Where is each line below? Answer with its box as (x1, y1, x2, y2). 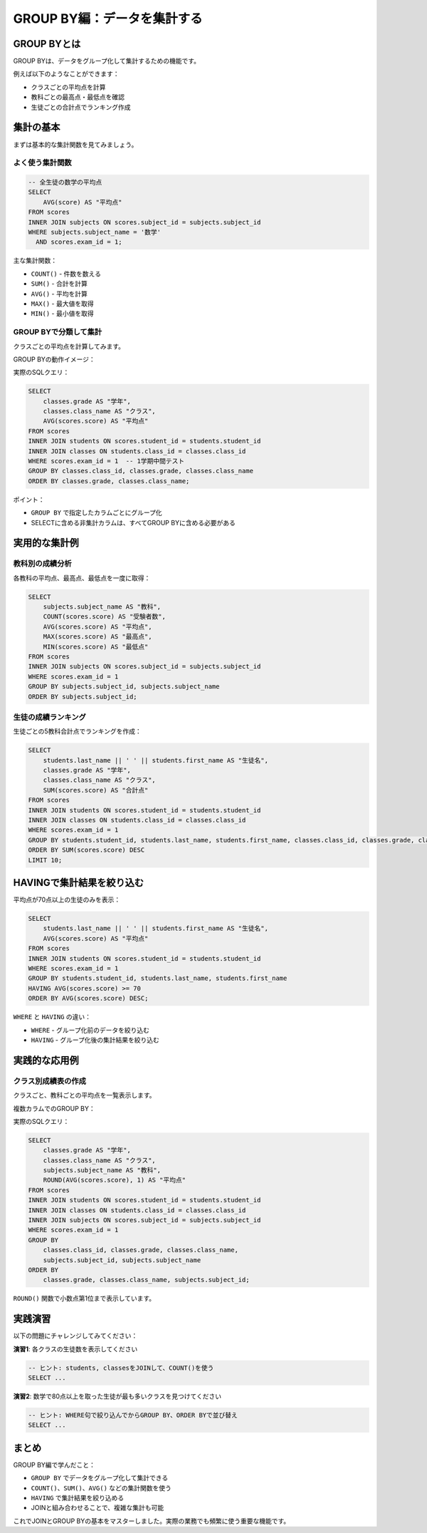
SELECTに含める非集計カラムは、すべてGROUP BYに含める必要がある (31, 518, 236, 527)
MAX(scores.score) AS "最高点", (43, 633, 152, 641)
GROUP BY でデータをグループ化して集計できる (31, 1474, 169, 1482)
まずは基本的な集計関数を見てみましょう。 (13, 140, 138, 149)
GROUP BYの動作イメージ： (13, 355, 95, 363)
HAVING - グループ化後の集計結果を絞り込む (31, 1036, 160, 1044)
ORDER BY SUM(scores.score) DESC (28, 846, 145, 855)
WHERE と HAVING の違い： (13, 1013, 92, 1021)
